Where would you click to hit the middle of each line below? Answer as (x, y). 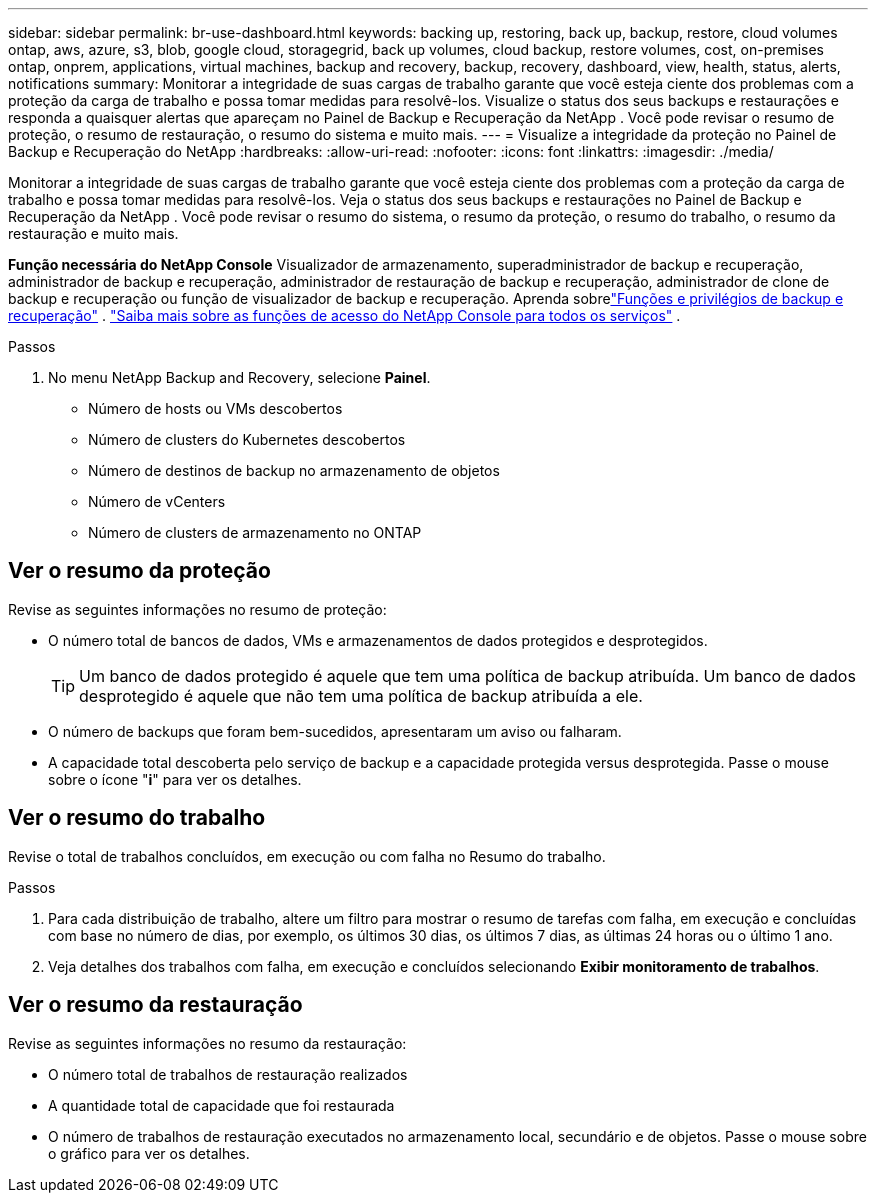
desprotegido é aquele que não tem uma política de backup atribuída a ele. (361, 695)
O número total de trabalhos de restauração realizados (228, 1074)
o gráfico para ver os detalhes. (149, 1153)
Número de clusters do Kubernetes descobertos (247, 439)
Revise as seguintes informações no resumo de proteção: (197, 609)
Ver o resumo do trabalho (137, 818)
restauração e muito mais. (93, 233)
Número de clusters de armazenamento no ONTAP (255, 532)
